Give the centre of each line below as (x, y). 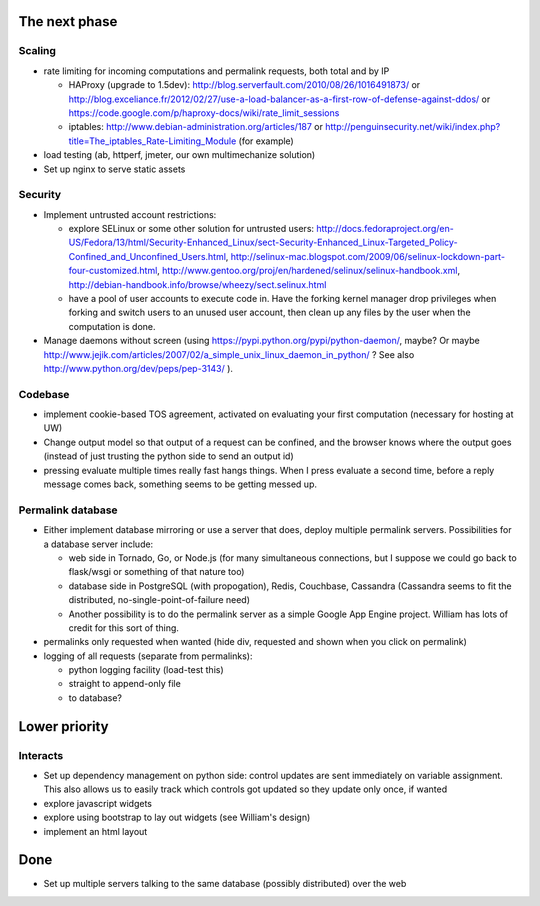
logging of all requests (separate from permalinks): (148, 656)
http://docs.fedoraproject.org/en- (385, 229)
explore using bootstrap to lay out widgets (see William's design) (177, 817)
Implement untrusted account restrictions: (130, 214)
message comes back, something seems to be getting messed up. (180, 484)
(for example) (266, 141)
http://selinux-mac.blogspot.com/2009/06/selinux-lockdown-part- (367, 256)
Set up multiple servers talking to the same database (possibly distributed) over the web (225, 884)
